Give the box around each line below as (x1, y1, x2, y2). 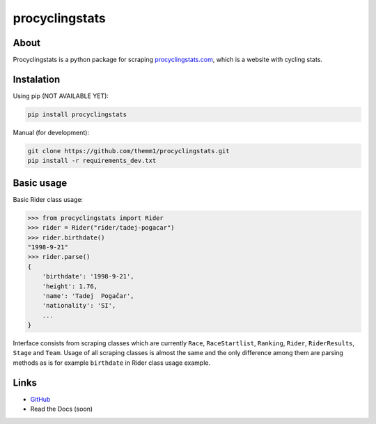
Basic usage (13, 177, 68, 189)
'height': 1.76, (42, 282, 97, 290)
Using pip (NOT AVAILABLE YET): (13, 91, 109, 100)
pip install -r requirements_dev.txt (27, 157, 157, 165)
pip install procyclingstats (27, 110, 127, 118)
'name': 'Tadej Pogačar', (42, 292, 135, 299)
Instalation (13, 73, 61, 85)
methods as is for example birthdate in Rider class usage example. (13, 359, 211, 367)
